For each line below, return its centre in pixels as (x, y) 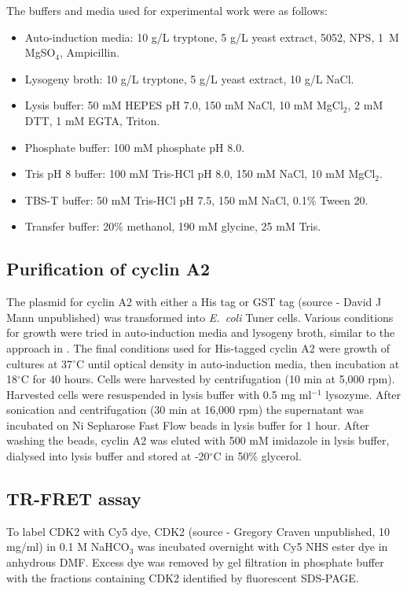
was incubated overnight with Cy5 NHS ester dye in (263, 547)
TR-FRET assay (74, 499)
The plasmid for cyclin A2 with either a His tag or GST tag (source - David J (194, 302)
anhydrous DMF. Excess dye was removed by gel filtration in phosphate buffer (195, 562)
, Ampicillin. (90, 52)
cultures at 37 (40, 363)
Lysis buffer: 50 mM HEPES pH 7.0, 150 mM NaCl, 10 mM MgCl (184, 105)
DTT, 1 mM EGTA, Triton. (92, 120)
